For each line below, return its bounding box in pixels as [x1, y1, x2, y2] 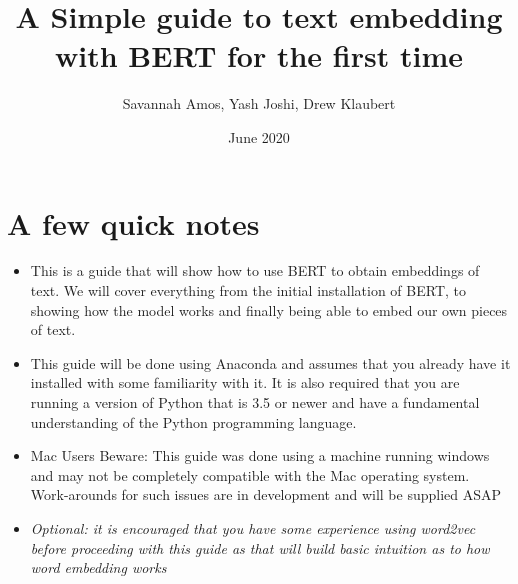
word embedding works [30, 557, 167, 578]
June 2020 [228, 126, 290, 147]
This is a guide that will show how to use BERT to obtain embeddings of [30, 260, 480, 281]
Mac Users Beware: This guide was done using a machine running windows [30, 445, 490, 466]
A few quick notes [7, 202, 260, 243]
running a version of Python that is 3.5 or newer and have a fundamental [30, 392, 480, 412]
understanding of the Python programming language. [30, 411, 357, 432]
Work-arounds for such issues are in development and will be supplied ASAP [30, 484, 502, 505]
